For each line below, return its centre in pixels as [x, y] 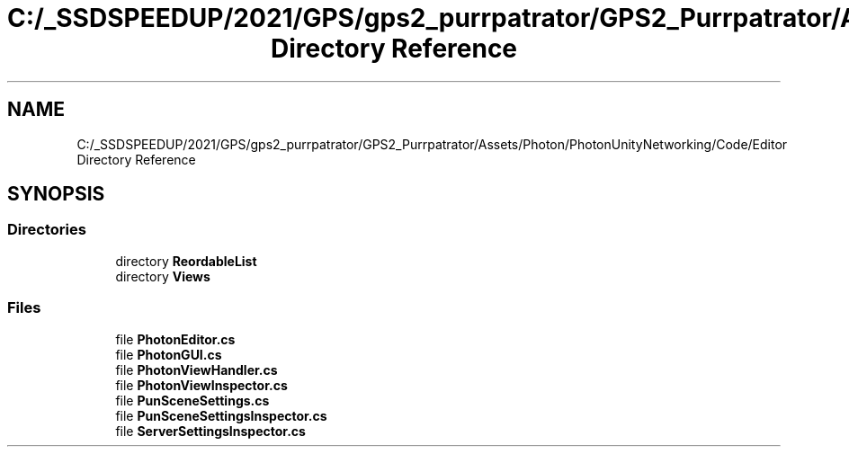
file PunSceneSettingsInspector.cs [221, 415]
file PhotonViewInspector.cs [201, 385]
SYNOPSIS [56, 194]
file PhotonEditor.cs [175, 339]
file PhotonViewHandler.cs [197, 369]
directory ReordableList [186, 261]
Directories [47, 230]
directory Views [163, 276]
